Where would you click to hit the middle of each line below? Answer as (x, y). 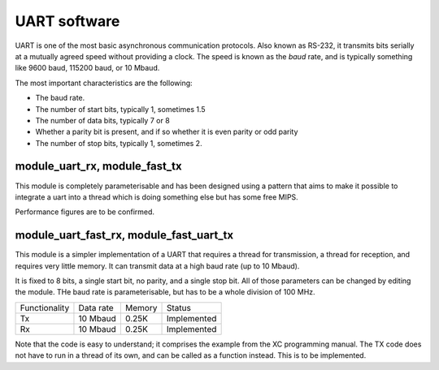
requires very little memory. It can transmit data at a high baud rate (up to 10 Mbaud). (157, 266)
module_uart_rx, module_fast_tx (98, 166)
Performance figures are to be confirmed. (85, 212)
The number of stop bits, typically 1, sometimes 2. (119, 143)
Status (178, 308)
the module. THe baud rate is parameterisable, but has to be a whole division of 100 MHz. (165, 292)
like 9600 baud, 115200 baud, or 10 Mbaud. (87, 68)
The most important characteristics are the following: (104, 83)
